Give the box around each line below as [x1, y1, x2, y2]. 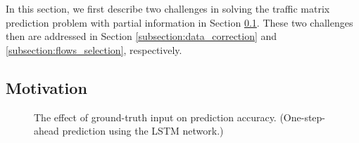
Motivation [6, 76, 87, 98]
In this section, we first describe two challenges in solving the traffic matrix [6, 1, 330, 15]
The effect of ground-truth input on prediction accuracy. [34, 109, 277, 124]
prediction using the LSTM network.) [62, 123, 224, 138]
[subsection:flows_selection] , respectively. [6, 42, 182, 57]
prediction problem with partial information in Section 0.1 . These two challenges [6, 15, 353, 29]
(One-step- [279, 109, 326, 124]
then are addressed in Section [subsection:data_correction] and [6, 29, 277, 43]
